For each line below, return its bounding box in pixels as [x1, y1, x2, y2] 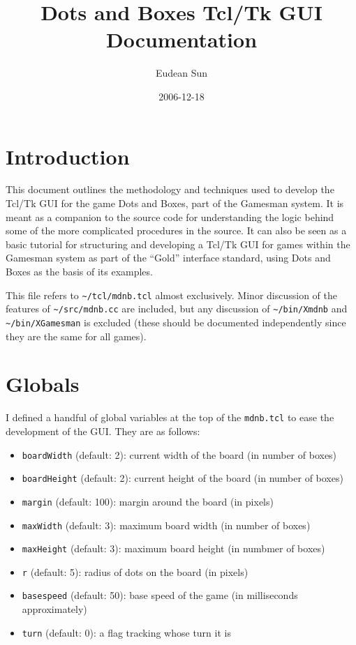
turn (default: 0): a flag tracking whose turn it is [22, 625, 231, 639]
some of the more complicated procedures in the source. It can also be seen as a [6, 223, 347, 238]
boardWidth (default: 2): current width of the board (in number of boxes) [22, 447, 337, 462]
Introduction [6, 142, 130, 170]
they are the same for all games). [6, 328, 147, 343]
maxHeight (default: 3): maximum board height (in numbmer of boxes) [22, 541, 325, 556]
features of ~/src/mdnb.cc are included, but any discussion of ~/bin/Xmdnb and [6, 301, 348, 316]
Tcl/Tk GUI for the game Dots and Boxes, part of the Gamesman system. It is [6, 196, 344, 211]
